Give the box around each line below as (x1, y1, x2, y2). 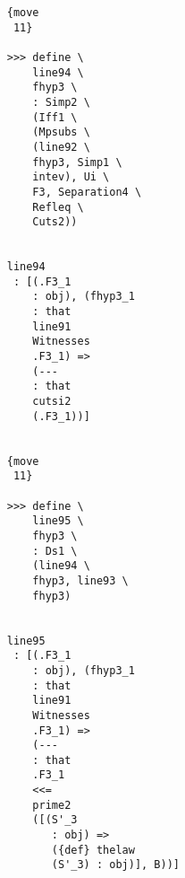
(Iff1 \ (32, 110, 78, 124)
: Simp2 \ (32, 95, 90, 109)
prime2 (32, 798, 71, 812)
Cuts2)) (32, 215, 78, 229)
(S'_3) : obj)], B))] (51, 858, 181, 872)
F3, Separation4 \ (32, 185, 142, 198)
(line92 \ (32, 140, 90, 154)
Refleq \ (32, 200, 84, 214)
